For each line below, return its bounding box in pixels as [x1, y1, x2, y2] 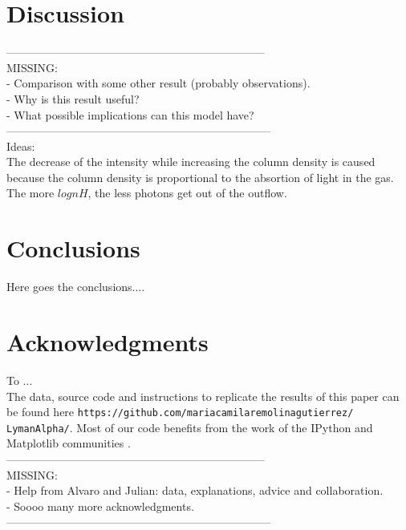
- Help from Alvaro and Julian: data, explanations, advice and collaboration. [6, 482, 384, 499]
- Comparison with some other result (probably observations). [6, 75, 311, 91]
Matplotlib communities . [6, 435, 131, 451]
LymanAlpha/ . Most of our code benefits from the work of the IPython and [6, 419, 373, 435]
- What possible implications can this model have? [6, 106, 254, 123]
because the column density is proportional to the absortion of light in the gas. [6, 168, 394, 185]
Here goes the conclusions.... [6, 278, 145, 295]
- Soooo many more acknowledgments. [6, 497, 194, 514]
